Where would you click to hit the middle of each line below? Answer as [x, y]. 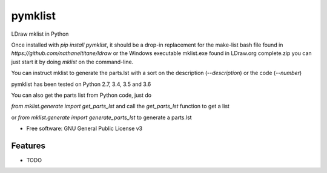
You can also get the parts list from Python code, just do [81, 95]
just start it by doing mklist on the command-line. [72, 62]
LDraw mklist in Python [40, 34]
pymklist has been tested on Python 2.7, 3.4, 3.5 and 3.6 [81, 84]
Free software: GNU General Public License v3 [84, 129]
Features [28, 145]
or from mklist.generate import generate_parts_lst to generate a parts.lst [101, 117]
